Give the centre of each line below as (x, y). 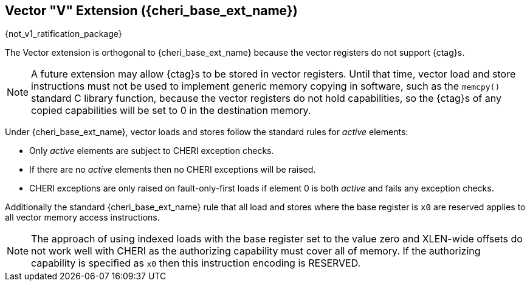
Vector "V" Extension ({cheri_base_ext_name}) (151, 11)
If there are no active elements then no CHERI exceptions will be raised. (173, 170)
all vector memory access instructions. (82, 218)
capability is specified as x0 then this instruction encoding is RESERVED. (196, 263)
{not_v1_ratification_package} (64, 34)
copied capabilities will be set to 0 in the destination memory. (171, 111)
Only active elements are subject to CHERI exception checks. (152, 151)
